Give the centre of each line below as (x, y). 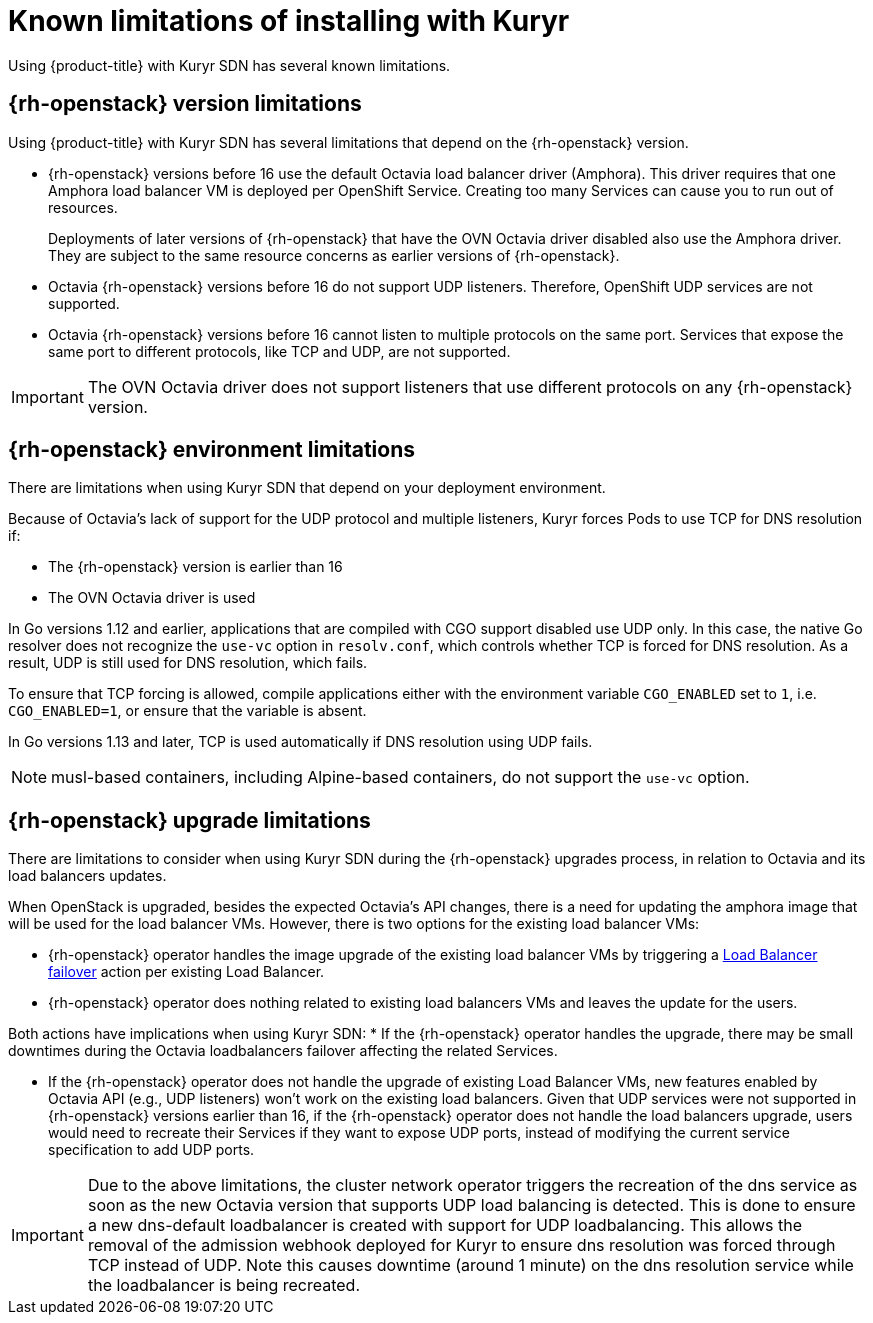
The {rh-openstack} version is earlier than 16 (195, 567)
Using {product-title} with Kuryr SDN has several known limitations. (229, 65)
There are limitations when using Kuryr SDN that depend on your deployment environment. (307, 488)
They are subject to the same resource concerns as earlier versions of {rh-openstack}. (334, 255)
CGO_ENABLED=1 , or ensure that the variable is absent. (187, 711)
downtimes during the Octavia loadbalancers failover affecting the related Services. (283, 1051)
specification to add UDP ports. (151, 1150)
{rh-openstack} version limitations (185, 104)
